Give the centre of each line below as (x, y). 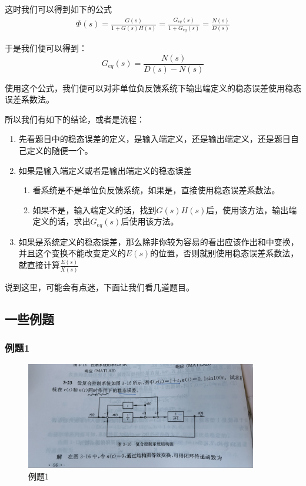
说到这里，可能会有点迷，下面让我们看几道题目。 (99, 287)
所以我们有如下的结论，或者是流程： (75, 119)
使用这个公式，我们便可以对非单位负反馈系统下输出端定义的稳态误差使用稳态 (153, 87)
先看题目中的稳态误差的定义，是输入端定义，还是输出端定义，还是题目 (154, 139)
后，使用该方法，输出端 (252, 209)
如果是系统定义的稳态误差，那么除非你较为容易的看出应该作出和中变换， (159, 241)
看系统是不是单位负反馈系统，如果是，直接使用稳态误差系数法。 (156, 190)
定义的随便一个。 (60, 150)
